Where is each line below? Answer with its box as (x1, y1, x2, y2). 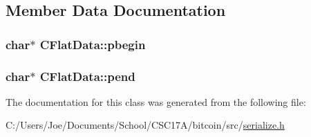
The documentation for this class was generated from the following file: (6, 94, 306, 109)
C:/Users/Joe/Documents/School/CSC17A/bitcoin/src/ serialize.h (6, 118, 285, 132)
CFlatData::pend (39, 67, 135, 84)
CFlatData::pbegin (39, 35, 146, 53)
